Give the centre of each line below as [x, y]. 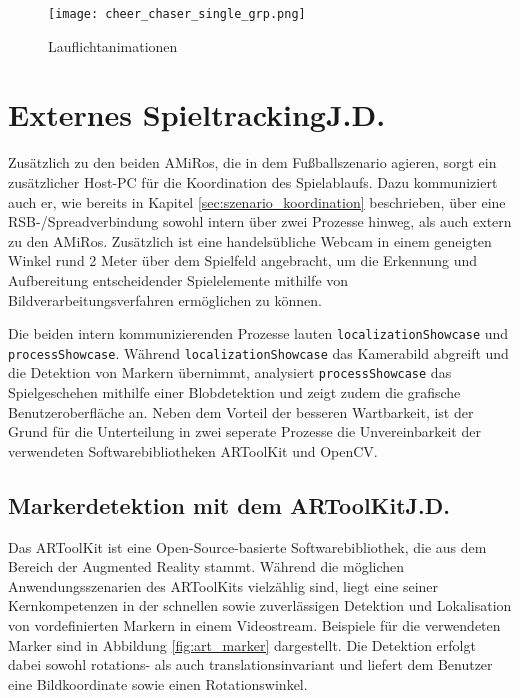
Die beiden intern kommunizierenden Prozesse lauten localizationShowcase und [258, 333]
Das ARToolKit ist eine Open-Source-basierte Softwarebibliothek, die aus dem [247, 546]
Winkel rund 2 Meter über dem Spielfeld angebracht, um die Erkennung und [243, 260]
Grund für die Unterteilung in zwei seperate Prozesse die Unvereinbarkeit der [244, 431]
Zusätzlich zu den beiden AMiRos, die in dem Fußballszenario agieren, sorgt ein [252, 162]
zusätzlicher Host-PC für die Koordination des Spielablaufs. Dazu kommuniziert [253, 181]
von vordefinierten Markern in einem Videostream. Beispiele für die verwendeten [254, 625]
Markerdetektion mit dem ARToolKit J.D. [229, 504]
